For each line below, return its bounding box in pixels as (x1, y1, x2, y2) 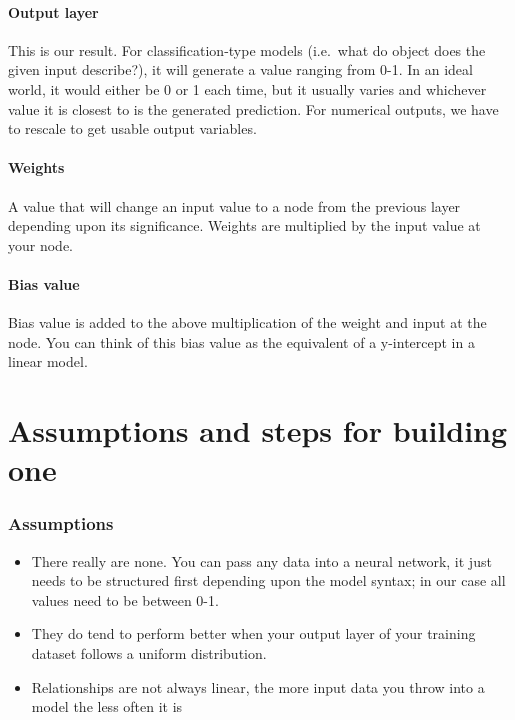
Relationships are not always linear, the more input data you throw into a (31, 676, 485, 697)
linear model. (8, 351, 88, 372)
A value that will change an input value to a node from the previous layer (8, 195, 461, 216)
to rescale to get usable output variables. (8, 118, 257, 139)
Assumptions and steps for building (8, 410, 508, 451)
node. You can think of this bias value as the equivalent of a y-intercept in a (8, 331, 475, 352)
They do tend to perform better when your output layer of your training (31, 623, 476, 644)
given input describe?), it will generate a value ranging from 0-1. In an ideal (8, 59, 473, 80)
